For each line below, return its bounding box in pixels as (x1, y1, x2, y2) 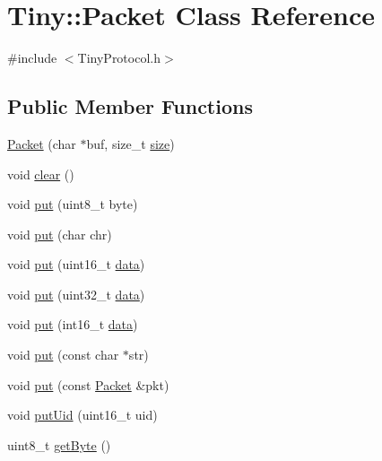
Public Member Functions (7, 92, 253, 120)
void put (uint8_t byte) (7, 195, 138, 213)
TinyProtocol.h (77, 48, 161, 67)
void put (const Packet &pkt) (7, 375, 169, 394)
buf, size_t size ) (86, 134, 175, 152)
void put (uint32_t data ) (7, 284, 145, 303)
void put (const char (7, 345, 119, 364)
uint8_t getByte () (7, 435, 111, 454)
